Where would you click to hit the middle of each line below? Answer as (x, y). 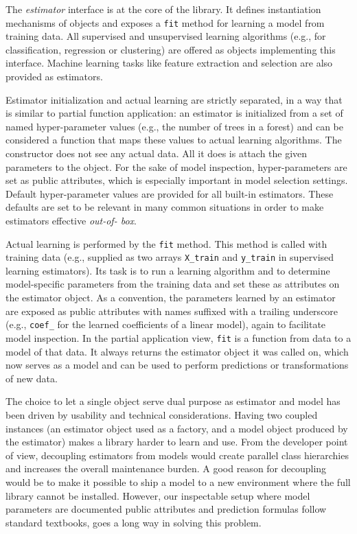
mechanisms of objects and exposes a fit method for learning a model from (165, 22)
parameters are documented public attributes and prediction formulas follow (166, 509)
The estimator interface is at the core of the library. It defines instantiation (163, 9)
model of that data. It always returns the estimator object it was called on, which (177, 351)
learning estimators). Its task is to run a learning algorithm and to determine (168, 270)
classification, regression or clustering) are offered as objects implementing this (171, 49)
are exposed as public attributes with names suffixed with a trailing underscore (172, 311)
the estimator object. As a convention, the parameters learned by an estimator (171, 298)
